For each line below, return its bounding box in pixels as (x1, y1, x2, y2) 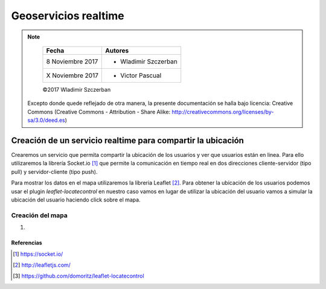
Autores (104, 46, 129, 54)
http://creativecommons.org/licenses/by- (171, 108, 274, 115)
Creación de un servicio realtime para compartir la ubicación (11, 135, 245, 145)
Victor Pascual (120, 71, 162, 80)
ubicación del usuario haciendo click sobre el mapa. (11, 196, 141, 203)
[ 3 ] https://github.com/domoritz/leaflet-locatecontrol (13, 272, 144, 280)
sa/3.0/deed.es (27, 116, 66, 124)
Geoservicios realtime (11, 9, 124, 22)
